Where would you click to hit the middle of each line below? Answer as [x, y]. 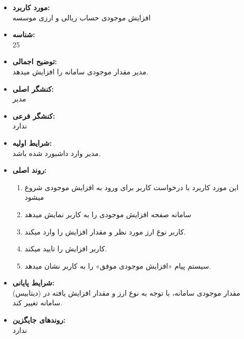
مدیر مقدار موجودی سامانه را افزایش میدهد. [80, 71]
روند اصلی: [30, 170]
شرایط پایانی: [34, 283]
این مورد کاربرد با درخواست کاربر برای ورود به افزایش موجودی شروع [132, 187]
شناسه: [24, 34]
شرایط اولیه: [32, 142]
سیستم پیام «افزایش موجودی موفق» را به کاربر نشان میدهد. [118, 265]
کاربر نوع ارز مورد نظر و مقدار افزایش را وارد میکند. [105, 231]
